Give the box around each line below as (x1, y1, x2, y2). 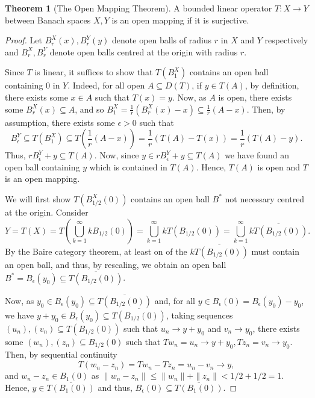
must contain (251, 244, 300, 257)
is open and (257, 160, 301, 173)
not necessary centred (225, 192, 305, 205)
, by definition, (245, 79, 299, 92)
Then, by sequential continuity (5, 348, 117, 361)
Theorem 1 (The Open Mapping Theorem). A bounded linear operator (5, 2, 272, 14)
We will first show (5, 192, 71, 205)
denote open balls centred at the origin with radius (49, 45, 238, 58)
